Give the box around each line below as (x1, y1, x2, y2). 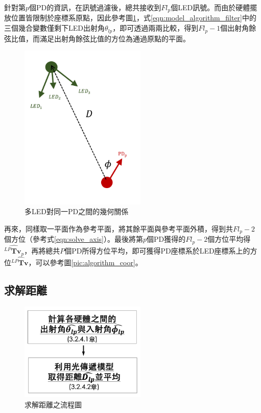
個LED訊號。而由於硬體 (171, 2, 250, 12)
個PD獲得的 (147, 234, 186, 244)
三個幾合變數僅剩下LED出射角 (4, 22, 105, 33)
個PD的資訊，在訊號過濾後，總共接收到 (29, 2, 161, 12)
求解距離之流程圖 (25, 399, 82, 410)
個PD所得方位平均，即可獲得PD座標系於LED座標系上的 (64, 245, 250, 256)
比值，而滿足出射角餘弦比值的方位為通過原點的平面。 (11, 33, 190, 43)
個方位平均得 (207, 234, 251, 244)
